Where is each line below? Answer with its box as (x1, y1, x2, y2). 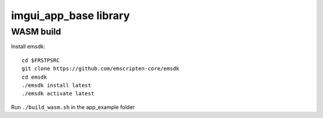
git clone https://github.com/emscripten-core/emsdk (22, 66, 179, 72)
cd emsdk (22, 73, 47, 80)
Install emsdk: (11, 43, 45, 50)
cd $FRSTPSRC (22, 57, 60, 64)
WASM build (11, 26, 62, 37)
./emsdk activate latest (22, 90, 95, 97)
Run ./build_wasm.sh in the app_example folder (11, 103, 135, 110)
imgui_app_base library (11, 9, 130, 22)
